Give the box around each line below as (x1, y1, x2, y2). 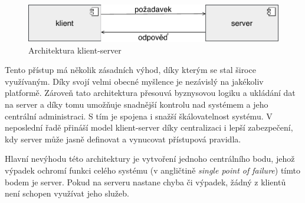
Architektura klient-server (28, 44, 122, 56)
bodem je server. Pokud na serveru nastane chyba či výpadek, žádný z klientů (5, 175, 286, 188)
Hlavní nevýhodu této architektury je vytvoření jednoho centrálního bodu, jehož (5, 152, 295, 165)
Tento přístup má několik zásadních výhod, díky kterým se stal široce (5, 64, 256, 76)
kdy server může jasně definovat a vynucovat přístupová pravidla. (5, 132, 241, 145)
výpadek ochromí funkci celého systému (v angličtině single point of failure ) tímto (5, 164, 300, 176)
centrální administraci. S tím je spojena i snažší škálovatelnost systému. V (5, 109, 273, 122)
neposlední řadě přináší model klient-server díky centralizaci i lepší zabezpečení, (5, 121, 293, 134)
